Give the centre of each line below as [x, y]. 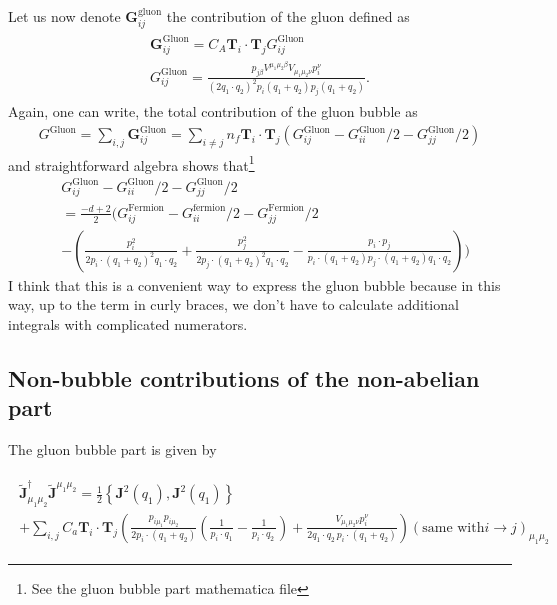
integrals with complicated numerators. [128, 323]
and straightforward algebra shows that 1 [131, 163]
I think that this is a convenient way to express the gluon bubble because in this [254, 284]
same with [453, 527]
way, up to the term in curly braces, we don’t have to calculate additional [233, 304]
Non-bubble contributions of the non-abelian [244, 377]
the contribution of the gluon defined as [288, 16]
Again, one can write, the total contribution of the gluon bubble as [213, 111]
